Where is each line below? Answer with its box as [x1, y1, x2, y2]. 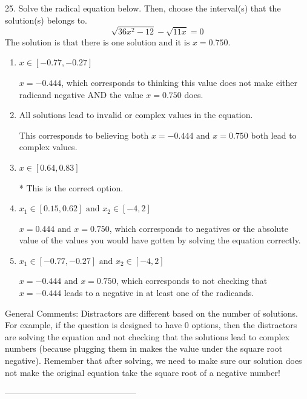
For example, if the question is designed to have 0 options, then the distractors [5, 318, 297, 331]
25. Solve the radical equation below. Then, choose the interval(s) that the [5, 2, 281, 14]
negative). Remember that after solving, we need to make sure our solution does [5, 354, 302, 367]
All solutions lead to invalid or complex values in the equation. [19, 111, 253, 120]
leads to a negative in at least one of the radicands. [64, 286, 254, 299]
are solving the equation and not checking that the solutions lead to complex [5, 330, 290, 343]
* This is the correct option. [19, 181, 124, 194]
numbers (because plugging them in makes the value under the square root [5, 342, 283, 355]
